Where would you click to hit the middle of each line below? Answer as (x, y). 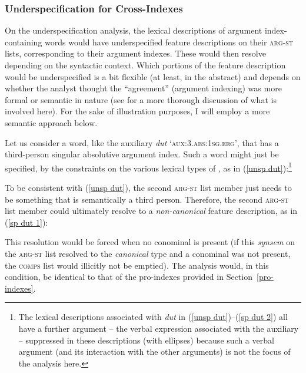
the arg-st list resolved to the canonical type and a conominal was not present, (148, 253)
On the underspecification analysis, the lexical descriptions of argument (134, 30)
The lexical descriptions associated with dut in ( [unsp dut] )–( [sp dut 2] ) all (153, 317)
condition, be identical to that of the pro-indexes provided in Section (129, 277)
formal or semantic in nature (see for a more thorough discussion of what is (141, 99)
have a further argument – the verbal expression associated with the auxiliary (159, 328)
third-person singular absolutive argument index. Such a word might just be (142, 154)
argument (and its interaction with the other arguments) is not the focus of (154, 351)
